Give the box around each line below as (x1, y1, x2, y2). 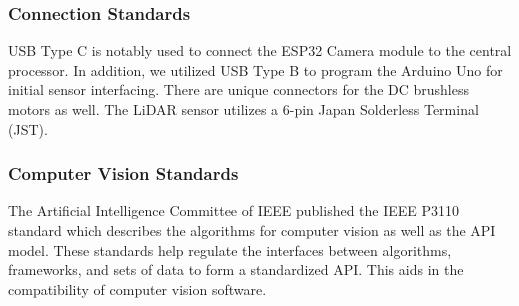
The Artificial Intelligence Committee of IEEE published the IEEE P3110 (8, 200, 460, 221)
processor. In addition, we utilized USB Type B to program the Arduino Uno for (8, 59, 503, 80)
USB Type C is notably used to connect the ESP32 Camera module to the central (8, 40, 512, 61)
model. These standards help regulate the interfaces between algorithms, (8, 239, 452, 260)
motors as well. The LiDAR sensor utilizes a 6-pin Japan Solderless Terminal (8, 99, 479, 119)
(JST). (8, 118, 48, 139)
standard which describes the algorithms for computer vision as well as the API (8, 220, 496, 240)
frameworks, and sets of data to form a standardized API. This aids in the (8, 259, 464, 280)
